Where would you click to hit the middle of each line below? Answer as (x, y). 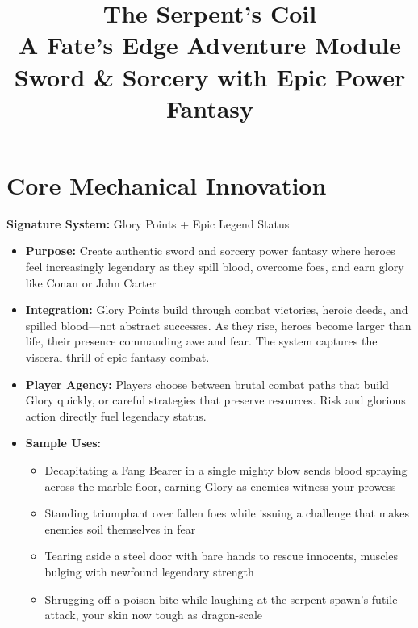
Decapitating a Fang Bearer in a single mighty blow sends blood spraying (226, 470)
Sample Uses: (63, 443)
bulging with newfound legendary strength (149, 571)
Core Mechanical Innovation (167, 184)
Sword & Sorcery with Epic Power (210, 76)
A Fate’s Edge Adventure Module (210, 45)
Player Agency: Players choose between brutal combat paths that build (207, 384)
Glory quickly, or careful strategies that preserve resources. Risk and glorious (215, 400)
